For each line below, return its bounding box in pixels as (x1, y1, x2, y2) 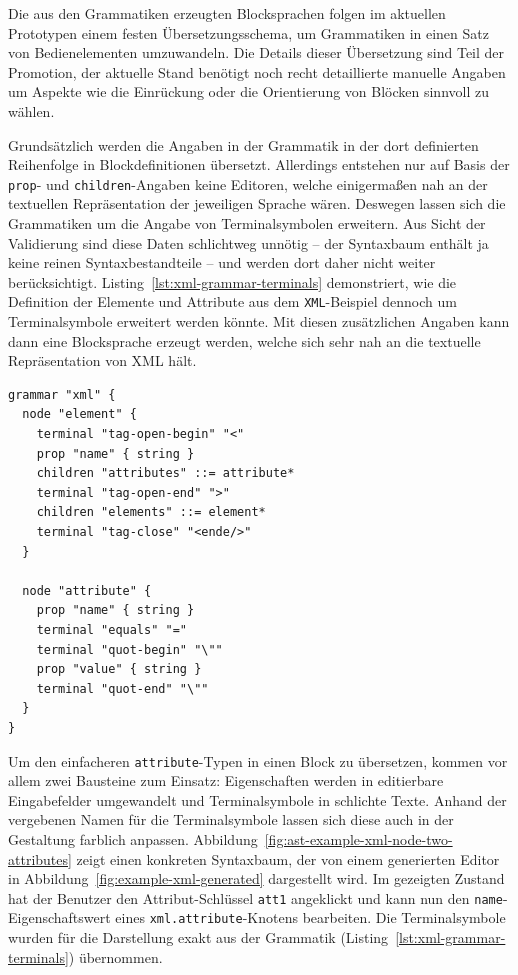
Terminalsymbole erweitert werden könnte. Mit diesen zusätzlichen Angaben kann (8, 311, 510, 332)
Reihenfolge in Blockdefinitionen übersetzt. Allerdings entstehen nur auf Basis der (8, 154, 510, 175)
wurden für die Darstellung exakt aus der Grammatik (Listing (8, 927, 389, 948)
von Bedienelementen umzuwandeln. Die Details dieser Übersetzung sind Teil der (8, 42, 505, 63)
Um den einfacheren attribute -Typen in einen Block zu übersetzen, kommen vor (8, 750, 508, 771)
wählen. (8, 100, 55, 121)
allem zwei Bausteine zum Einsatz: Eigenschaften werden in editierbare (8, 770, 444, 791)
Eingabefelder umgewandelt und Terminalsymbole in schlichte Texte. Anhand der (8, 789, 507, 810)
